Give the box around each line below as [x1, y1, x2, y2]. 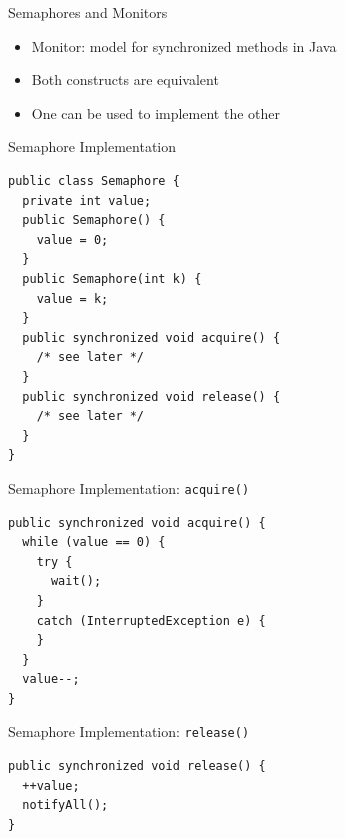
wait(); [50, 574, 102, 589]
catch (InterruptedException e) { [36, 613, 266, 628]
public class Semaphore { [8, 173, 180, 188]
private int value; [22, 193, 152, 208]
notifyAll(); [22, 798, 109, 813]
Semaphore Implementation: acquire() [8, 477, 250, 498]
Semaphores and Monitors [8, 2, 168, 22]
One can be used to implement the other [31, 102, 281, 123]
